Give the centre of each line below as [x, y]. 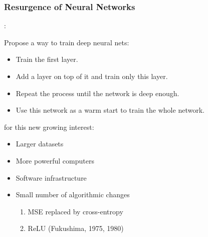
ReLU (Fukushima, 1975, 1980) [76, 228]
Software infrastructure [51, 177]
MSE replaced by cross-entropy [75, 211]
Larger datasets [40, 144]
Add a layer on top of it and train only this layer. [92, 76]
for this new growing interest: [49, 127]
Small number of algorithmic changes [73, 194]
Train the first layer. [47, 59]
